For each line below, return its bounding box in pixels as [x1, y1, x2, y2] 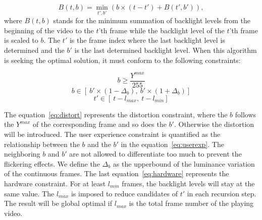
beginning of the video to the [4, 25, 94, 35]
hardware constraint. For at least [4, 178, 106, 188]
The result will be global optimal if [4, 198, 113, 208]
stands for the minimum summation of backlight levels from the [53, 15, 250, 26]
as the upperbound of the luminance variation [113, 158, 255, 169]
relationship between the [4, 138, 80, 149]
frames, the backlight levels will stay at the [122, 178, 255, 188]
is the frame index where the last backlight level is [69, 35, 225, 45]
